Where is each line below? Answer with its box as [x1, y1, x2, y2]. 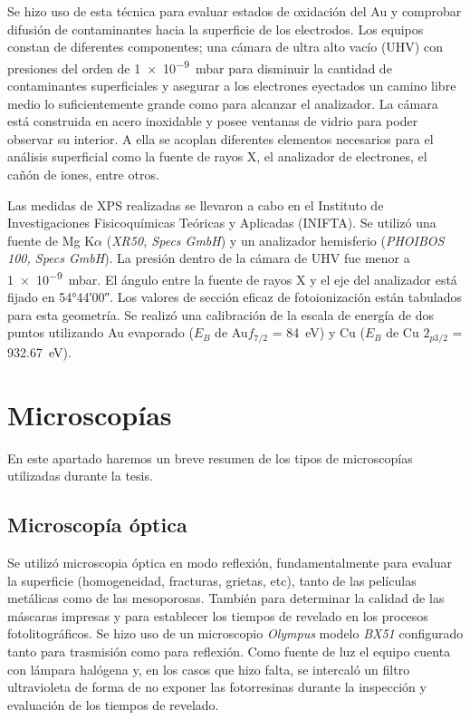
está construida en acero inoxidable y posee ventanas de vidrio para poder [7, 112, 418, 131]
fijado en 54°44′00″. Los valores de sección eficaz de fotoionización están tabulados [7, 287, 462, 306]
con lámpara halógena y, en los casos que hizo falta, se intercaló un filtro [7, 659, 410, 678]
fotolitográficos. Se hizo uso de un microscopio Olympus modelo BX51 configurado [7, 624, 464, 643]
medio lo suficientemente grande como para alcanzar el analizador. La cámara [7, 93, 438, 112]
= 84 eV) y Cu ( [272, 323, 365, 342]
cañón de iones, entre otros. [7, 165, 159, 183]
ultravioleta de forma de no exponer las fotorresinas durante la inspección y [7, 677, 427, 696]
